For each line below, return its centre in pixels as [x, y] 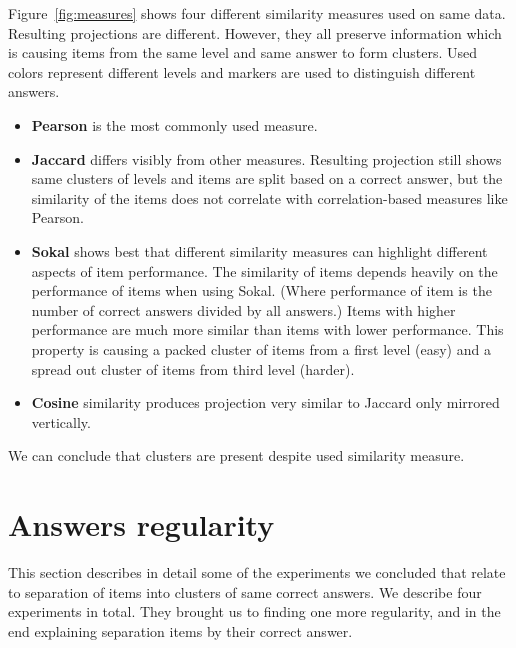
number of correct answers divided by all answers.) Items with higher [243, 309]
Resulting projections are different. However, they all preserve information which [255, 32]
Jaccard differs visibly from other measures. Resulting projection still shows [266, 158]
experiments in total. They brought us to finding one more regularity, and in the [254, 611]
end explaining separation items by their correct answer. [180, 630]
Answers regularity [141, 524]
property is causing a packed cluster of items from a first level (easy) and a [261, 348]
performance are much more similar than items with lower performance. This [267, 329]
